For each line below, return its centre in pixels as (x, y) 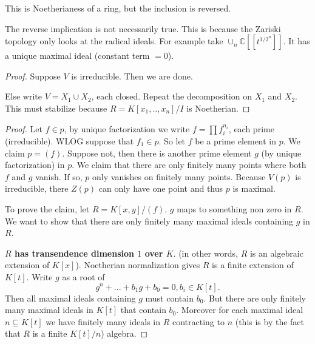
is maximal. (254, 188)
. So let (172, 140)
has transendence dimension (74, 253)
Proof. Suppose (33, 76)
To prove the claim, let (47, 208)
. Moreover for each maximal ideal (240, 310)
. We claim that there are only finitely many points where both (189, 165)
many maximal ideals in (49, 310)
